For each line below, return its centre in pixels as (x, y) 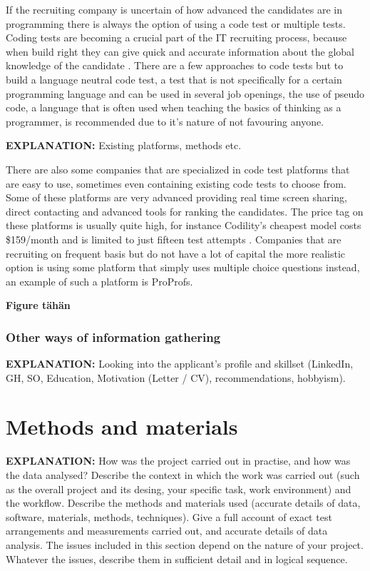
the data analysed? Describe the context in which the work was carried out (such (183, 475)
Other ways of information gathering (113, 337)
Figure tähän (38, 305)
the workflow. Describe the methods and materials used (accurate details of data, (183, 503)
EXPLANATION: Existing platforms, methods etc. (124, 145)
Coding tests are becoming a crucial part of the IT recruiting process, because (176, 37)
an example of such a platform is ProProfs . (99, 281)
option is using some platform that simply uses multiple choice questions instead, (183, 267)
